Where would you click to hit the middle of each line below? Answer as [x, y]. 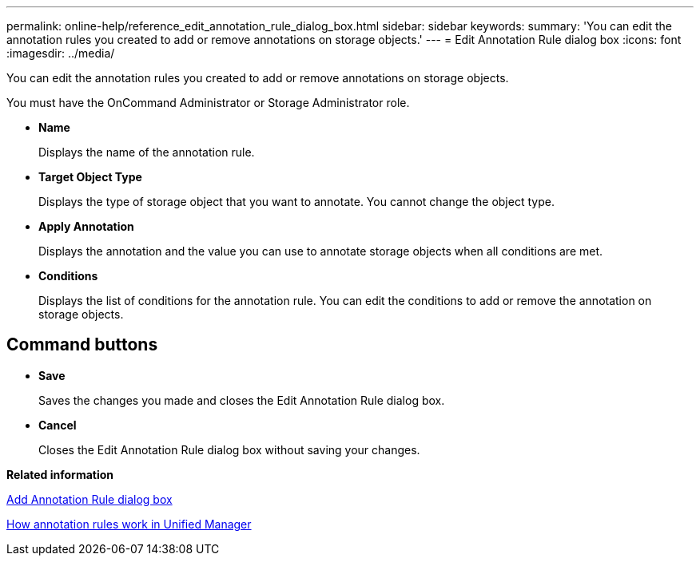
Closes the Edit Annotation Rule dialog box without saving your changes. [229, 449]
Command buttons [82, 345]
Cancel [58, 425]
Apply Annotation [86, 226]
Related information [60, 474]
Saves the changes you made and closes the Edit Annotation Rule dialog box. [242, 400]
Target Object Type [90, 177]
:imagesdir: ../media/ [61, 53]
